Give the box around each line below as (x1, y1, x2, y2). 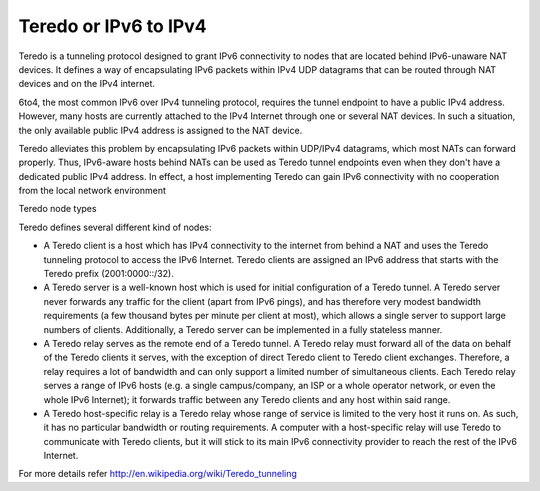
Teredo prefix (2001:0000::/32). (43, 268, 174, 280)
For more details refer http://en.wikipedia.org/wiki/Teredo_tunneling (18, 468, 297, 480)
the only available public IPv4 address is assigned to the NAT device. (18, 124, 303, 136)
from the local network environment (18, 185, 167, 197)
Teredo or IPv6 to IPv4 (18, 15, 207, 37)
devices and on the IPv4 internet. (18, 78, 155, 90)
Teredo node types (18, 203, 97, 215)
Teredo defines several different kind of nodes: (18, 221, 212, 233)
